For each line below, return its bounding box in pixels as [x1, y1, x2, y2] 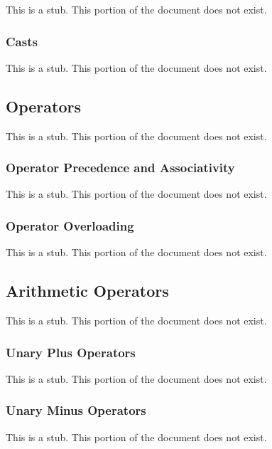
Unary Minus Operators [6, 401, 146, 419]
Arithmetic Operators [6, 280, 169, 302]
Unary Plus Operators [6, 343, 136, 361]
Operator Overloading [6, 216, 134, 234]
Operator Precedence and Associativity [6, 159, 235, 176]
